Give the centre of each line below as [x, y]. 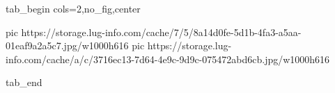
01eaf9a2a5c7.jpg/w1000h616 [67, 45]
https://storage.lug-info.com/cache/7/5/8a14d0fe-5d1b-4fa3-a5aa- [161, 32]
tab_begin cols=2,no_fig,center [73, 8]
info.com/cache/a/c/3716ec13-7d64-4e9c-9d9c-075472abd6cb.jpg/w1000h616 [168, 59]
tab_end [24, 82]
